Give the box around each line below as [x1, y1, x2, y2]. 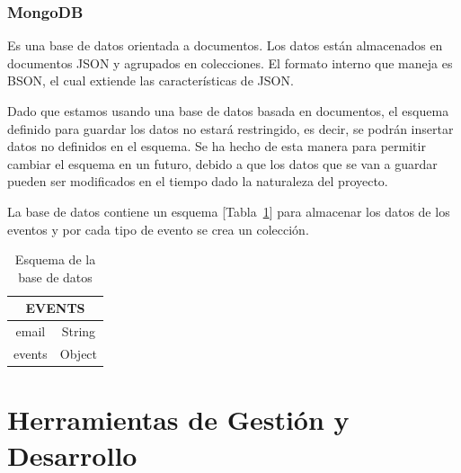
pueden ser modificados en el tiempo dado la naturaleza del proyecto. [7, 172, 388, 191]
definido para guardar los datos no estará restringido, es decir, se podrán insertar [7, 119, 454, 138]
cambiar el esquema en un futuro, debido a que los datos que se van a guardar [7, 154, 438, 173]
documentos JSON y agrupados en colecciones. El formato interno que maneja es [7, 53, 453, 72]
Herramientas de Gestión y [7, 401, 350, 438]
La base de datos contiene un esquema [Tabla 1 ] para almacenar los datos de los [7, 201, 450, 220]
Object [59, 344, 98, 363]
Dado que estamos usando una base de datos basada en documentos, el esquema [7, 102, 449, 120]
